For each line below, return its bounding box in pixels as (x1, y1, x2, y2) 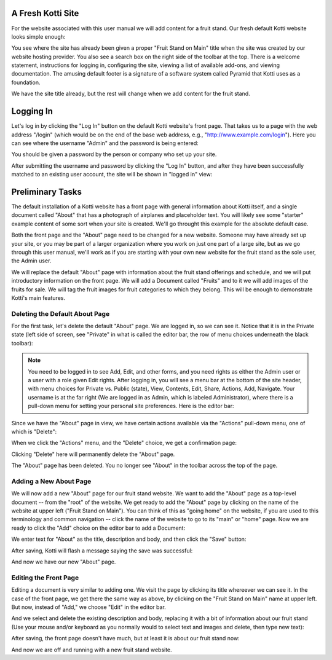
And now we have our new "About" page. (11, 558, 116, 565)
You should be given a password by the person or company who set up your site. (11, 151, 217, 158)
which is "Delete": (11, 428, 57, 435)
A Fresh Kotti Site (11, 8, 79, 18)
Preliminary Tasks (11, 186, 82, 197)
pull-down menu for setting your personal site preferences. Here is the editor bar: (28, 403, 234, 410)
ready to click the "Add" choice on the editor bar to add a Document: (11, 524, 186, 532)
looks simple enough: (11, 33, 66, 40)
